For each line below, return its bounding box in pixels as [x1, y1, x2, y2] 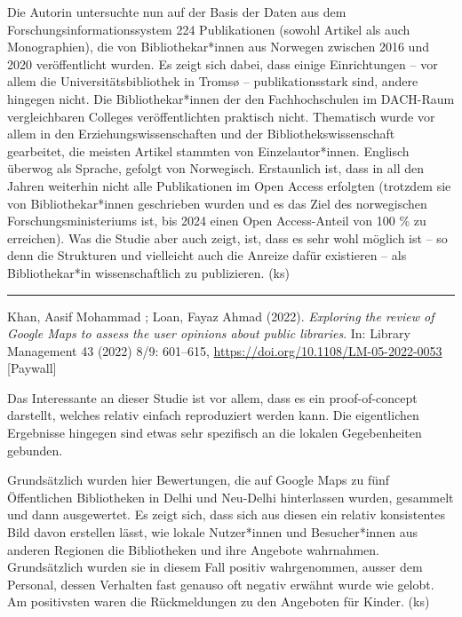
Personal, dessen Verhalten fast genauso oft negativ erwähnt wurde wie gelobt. [7, 574, 434, 593]
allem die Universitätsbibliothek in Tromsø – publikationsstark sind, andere [7, 72, 418, 91]
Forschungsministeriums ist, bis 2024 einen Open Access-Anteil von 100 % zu [7, 211, 426, 230]
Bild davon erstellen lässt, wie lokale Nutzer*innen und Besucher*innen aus [7, 523, 418, 542]
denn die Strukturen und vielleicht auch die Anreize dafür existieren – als [7, 246, 407, 265]
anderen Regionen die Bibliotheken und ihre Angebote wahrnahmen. [7, 540, 379, 558]
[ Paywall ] [7, 359, 57, 377]
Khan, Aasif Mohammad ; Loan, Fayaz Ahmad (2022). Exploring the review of [7, 306, 434, 325]
